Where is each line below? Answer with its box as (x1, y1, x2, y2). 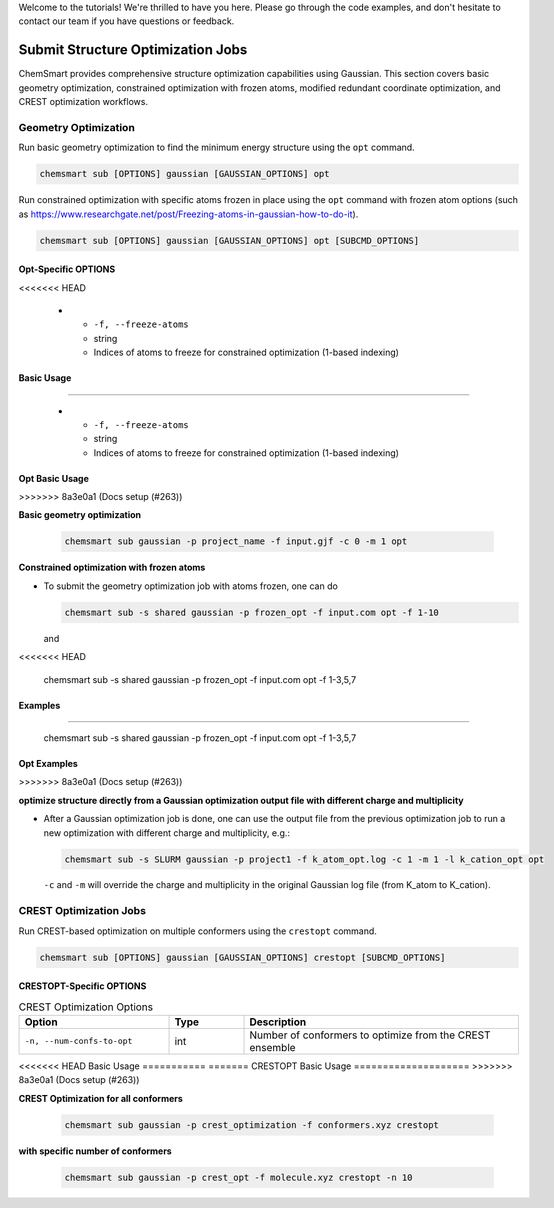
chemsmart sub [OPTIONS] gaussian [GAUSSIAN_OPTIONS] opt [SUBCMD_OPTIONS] (39, 235, 420, 246)
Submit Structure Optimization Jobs (18, 41, 248, 59)
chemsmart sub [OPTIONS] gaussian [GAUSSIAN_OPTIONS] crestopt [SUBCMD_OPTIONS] (39, 951, 446, 963)
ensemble (249, 1040, 296, 1054)
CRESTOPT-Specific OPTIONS (18, 980, 147, 992)
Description (249, 1015, 307, 1029)
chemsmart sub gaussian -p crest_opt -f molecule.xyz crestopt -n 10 (64, 1171, 413, 1183)
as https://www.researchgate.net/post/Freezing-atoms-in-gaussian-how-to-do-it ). (18, 208, 359, 220)
